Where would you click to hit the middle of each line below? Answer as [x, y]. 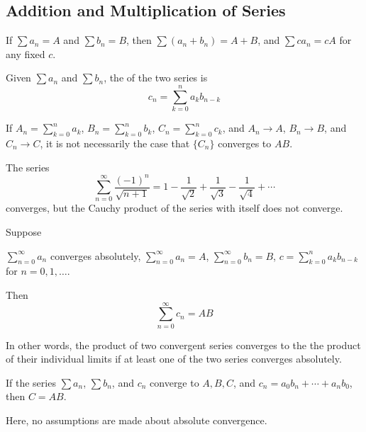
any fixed [26, 53]
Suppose [24, 231]
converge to [174, 382]
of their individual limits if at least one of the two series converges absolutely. [174, 359]
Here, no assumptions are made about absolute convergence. [137, 420]
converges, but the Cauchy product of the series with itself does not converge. [174, 208]
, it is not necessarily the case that [115, 143]
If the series [31, 382]
